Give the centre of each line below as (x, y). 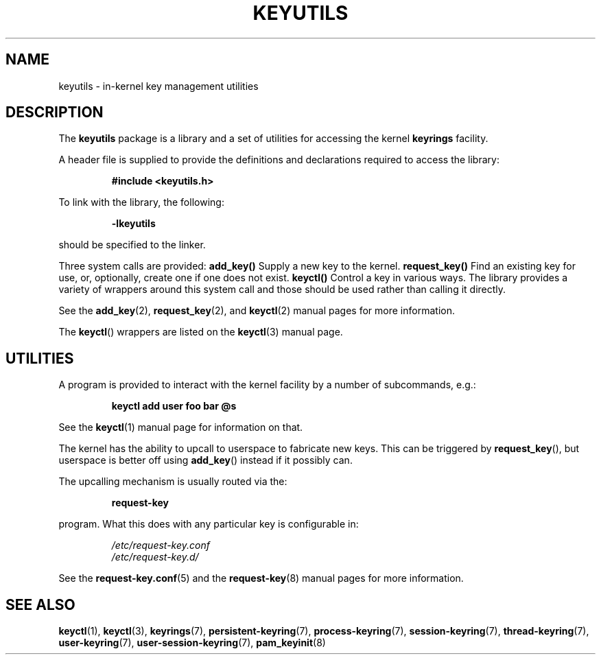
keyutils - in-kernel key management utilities (158, 86)
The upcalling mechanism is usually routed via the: (173, 482)
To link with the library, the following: (141, 202)
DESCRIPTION (55, 113)
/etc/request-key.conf (161, 545)
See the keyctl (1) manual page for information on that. (181, 427)
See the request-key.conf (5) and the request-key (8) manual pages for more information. (261, 578)
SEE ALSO (40, 604)
